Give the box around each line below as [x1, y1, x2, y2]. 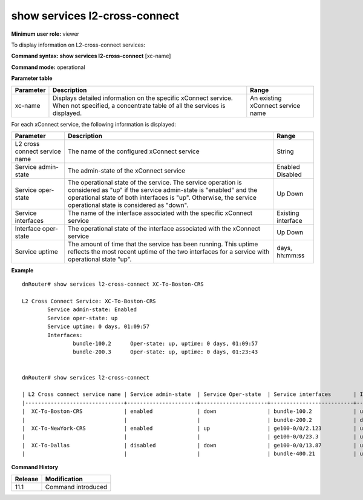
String [276, 147, 294, 156]
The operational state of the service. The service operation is [67, 178, 242, 186]
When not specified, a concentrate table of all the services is [52, 101, 226, 110]
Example [11, 266, 34, 274]
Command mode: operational [11, 64, 85, 71]
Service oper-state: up [47, 315, 118, 321]
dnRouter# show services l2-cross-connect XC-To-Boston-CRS [22, 281, 204, 288]
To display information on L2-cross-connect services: [11, 41, 145, 48]
